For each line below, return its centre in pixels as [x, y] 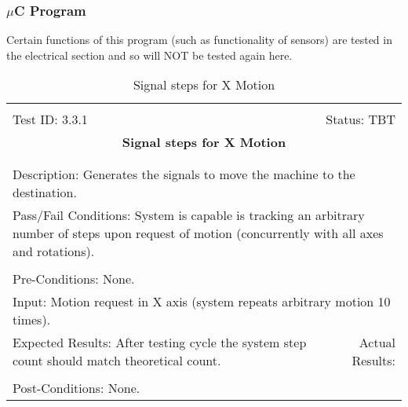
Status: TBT [361, 119]
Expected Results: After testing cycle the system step [160, 343]
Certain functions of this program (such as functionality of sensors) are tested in [199, 40]
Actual [377, 343]
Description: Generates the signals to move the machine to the [184, 174]
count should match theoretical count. [117, 361]
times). [32, 320]
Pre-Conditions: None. [74, 279]
